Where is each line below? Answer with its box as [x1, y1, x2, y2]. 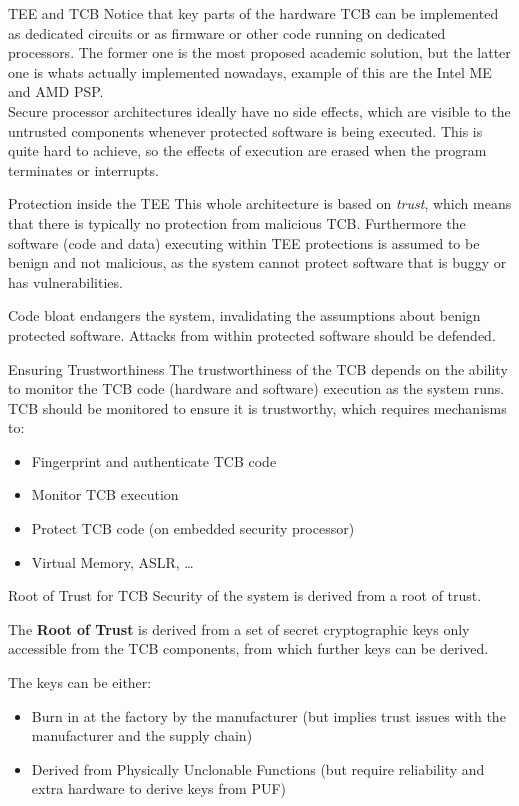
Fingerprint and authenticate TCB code [31, 450, 277, 471]
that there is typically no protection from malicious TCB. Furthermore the [8, 212, 466, 233]
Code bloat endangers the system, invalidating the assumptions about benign [8, 305, 481, 326]
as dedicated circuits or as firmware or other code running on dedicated [8, 22, 446, 43]
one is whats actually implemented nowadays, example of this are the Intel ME [8, 61, 492, 82]
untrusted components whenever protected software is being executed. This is [8, 120, 483, 141]
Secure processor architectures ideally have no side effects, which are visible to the [8, 100, 511, 121]
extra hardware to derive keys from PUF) [31, 778, 287, 799]
